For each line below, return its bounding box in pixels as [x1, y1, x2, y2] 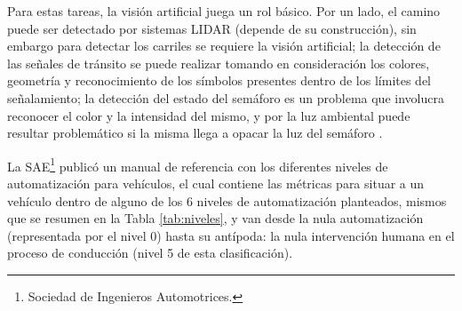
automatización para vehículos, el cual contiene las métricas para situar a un [7, 174, 425, 192]
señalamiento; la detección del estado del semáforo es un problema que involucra [7, 88, 444, 107]
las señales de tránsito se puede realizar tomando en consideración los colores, [7, 53, 430, 72]
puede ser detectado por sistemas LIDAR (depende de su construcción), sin [7, 19, 417, 37]
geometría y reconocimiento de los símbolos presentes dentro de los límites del [7, 71, 432, 90]
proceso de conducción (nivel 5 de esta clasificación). [7, 243, 293, 262]
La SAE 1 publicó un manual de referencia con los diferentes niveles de [7, 154, 388, 175]
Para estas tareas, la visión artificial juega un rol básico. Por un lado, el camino [7, 2, 441, 20]
